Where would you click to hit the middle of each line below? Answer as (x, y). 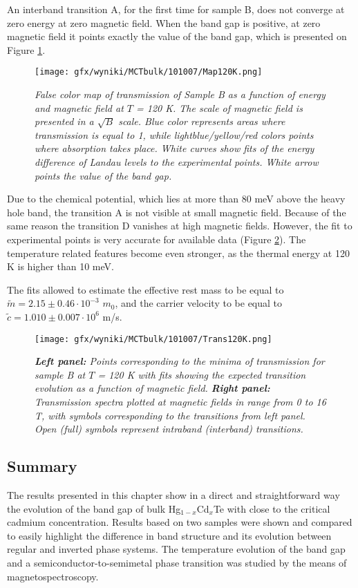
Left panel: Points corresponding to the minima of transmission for (180, 361)
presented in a (64, 121)
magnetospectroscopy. (53, 576)
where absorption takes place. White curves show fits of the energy (175, 148)
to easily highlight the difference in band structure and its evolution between (169, 535)
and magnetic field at (79, 107)
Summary (42, 466)
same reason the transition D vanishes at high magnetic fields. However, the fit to (180, 226)
